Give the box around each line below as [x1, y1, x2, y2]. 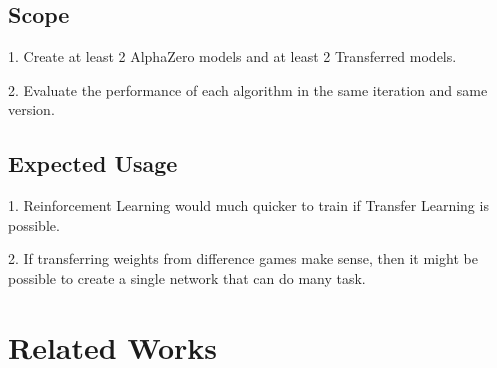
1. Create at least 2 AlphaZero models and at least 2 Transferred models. [8, 46, 457, 67]
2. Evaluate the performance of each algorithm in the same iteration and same [8, 79, 488, 100]
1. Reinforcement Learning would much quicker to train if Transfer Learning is [8, 195, 489, 216]
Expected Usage [8, 148, 178, 179]
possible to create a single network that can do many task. [8, 267, 366, 288]
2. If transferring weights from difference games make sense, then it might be [8, 248, 478, 269]
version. [8, 99, 55, 120]
